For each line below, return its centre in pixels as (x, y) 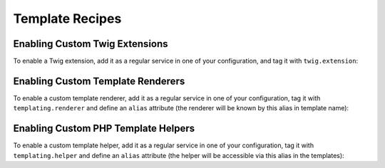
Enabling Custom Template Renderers (99, 81)
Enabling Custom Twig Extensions (91, 44)
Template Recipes (67, 19)
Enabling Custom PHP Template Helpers (104, 128)
